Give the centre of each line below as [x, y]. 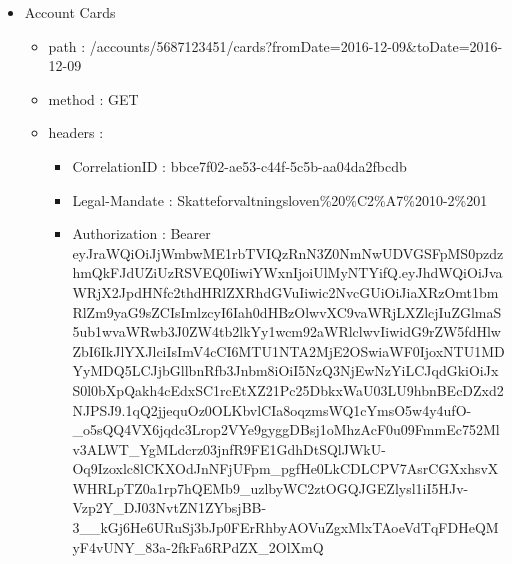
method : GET [93, 98]
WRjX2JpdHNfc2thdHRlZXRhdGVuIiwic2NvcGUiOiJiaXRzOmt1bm [285, 291]
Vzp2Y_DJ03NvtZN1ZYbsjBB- [169, 507]
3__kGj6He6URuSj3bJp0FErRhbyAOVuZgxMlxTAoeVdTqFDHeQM [285, 527]
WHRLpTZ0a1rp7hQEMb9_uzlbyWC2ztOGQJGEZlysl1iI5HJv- [270, 487]
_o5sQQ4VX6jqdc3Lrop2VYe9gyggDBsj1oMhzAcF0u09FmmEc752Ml [286, 429]
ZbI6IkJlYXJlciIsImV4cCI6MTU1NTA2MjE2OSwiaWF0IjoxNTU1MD [288, 350]
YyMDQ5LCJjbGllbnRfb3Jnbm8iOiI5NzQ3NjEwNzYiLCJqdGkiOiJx [285, 370]
